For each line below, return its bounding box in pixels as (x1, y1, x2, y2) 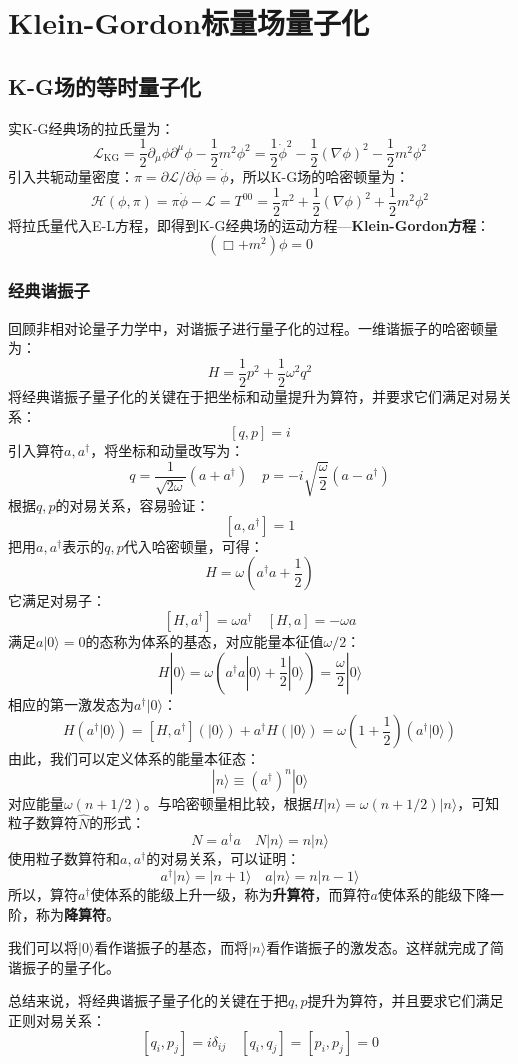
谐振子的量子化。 (8, 956, 120, 977)
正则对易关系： (8, 1009, 106, 1030)
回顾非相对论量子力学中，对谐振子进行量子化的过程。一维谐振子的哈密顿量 (8, 317, 498, 338)
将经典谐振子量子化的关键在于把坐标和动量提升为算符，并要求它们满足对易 (8, 385, 498, 406)
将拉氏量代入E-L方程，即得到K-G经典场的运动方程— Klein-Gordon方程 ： (8, 214, 491, 235)
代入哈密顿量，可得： (123, 535, 264, 556)
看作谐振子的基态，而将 (94, 937, 249, 958)
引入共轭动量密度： (8, 166, 134, 187)
